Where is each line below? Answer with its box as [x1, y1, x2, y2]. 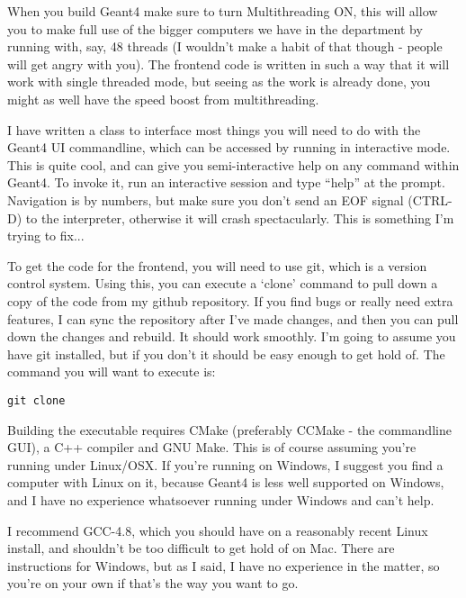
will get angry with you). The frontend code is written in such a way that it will [7, 54, 450, 73]
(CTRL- [408, 190, 453, 209]
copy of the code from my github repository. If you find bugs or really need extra [7, 291, 453, 310]
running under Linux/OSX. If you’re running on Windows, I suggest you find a [7, 455, 444, 474]
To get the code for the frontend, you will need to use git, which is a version [7, 256, 427, 275]
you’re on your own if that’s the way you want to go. [7, 574, 299, 593]
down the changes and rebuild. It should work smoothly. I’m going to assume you [7, 327, 456, 346]
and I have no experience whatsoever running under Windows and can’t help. [7, 490, 435, 509]
